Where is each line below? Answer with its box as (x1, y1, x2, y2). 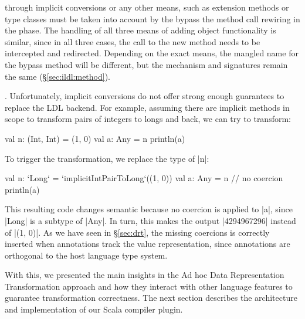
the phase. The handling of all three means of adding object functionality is (5, 24, 276, 36)
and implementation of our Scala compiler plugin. (5, 303, 183, 315)
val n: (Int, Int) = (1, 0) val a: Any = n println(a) (5, 132, 185, 144)
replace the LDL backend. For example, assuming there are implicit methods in (5, 101, 290, 113)
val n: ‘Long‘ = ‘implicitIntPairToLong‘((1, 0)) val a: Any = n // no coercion (5, 172, 283, 184)
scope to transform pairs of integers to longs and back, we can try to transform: (5, 113, 291, 125)
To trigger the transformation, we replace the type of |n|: (5, 152, 209, 164)
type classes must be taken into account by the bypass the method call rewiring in (5, 12, 300, 25)
